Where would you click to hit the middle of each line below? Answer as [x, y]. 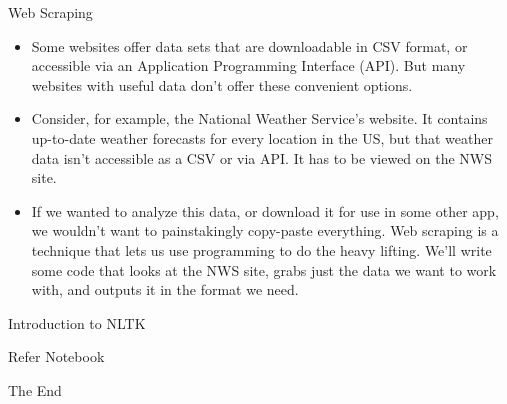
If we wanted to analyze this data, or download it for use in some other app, [265, 210]
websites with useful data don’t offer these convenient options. [222, 84]
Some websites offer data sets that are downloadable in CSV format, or [249, 45]
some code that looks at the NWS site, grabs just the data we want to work [264, 269]
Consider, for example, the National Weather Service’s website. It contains [259, 118]
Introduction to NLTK [77, 322]
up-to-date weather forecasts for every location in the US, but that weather [262, 137]
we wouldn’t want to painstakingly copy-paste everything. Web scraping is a [265, 230]
